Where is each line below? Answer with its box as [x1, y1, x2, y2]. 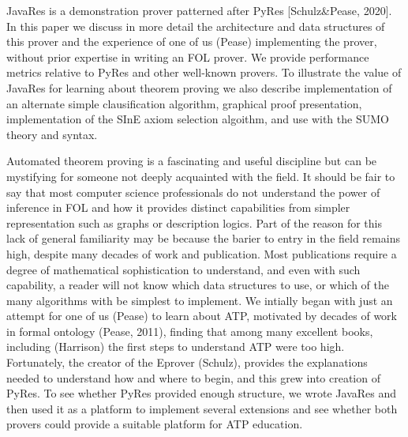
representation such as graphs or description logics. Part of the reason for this [6, 214, 382, 231]
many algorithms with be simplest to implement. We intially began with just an [6, 292, 393, 308]
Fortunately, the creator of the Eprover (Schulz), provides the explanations [6, 354, 368, 371]
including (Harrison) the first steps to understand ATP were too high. [6, 338, 345, 355]
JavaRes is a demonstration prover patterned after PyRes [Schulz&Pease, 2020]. [6, 2, 392, 18]
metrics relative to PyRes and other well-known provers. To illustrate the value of [6, 64, 402, 81]
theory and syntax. [6, 126, 98, 142]
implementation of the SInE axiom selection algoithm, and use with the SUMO [6, 111, 389, 127]
